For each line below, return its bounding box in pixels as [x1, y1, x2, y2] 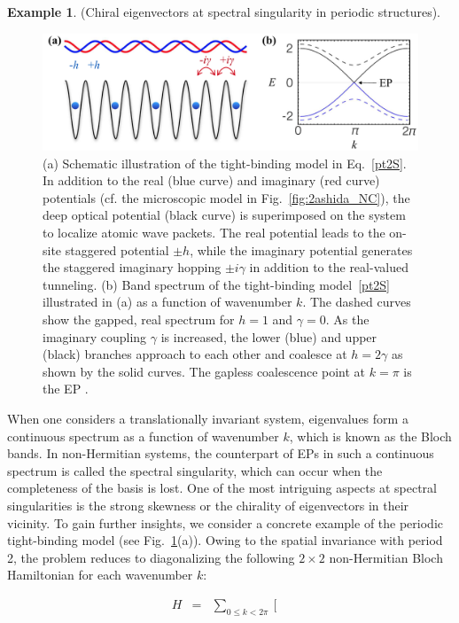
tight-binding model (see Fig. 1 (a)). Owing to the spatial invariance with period [7, 531, 443, 549]
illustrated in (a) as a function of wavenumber [43, 292, 292, 311]
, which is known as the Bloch [289, 426, 452, 445]
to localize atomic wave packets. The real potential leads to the [43, 223, 385, 242]
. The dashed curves [302, 292, 411, 311]
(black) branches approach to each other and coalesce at [43, 345, 347, 363]
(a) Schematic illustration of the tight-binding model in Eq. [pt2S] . [43, 153, 407, 172]
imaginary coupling [43, 327, 147, 346]
